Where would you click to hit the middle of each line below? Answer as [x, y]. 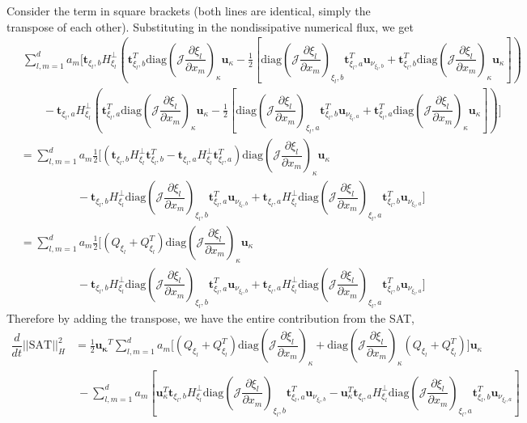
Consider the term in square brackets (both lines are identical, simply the [189, 11]
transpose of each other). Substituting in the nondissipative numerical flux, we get [210, 26]
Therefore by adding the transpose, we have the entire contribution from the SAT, [211, 317]
